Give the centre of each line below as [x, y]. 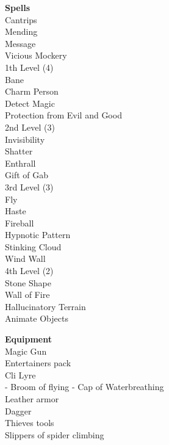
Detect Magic [30, 103]
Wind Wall [25, 259]
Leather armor [32, 399]
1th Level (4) [29, 67]
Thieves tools [30, 423]
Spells [18, 7]
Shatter [19, 151]
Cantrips [21, 19]
